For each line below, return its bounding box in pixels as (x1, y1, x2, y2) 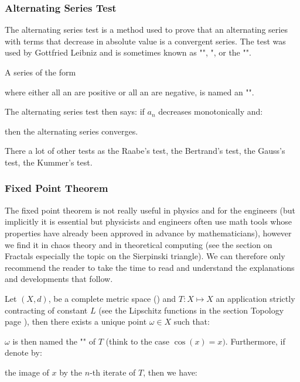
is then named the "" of (12, 335, 96, 347)
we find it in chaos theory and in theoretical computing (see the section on (5, 238, 272, 250)
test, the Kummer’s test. (5, 156, 93, 168)
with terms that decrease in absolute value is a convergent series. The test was (5, 35, 286, 47)
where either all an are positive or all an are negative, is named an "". (5, 85, 254, 98)
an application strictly (216, 292, 295, 304)
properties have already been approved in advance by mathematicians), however (5, 226, 292, 239)
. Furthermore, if (225, 335, 285, 347)
